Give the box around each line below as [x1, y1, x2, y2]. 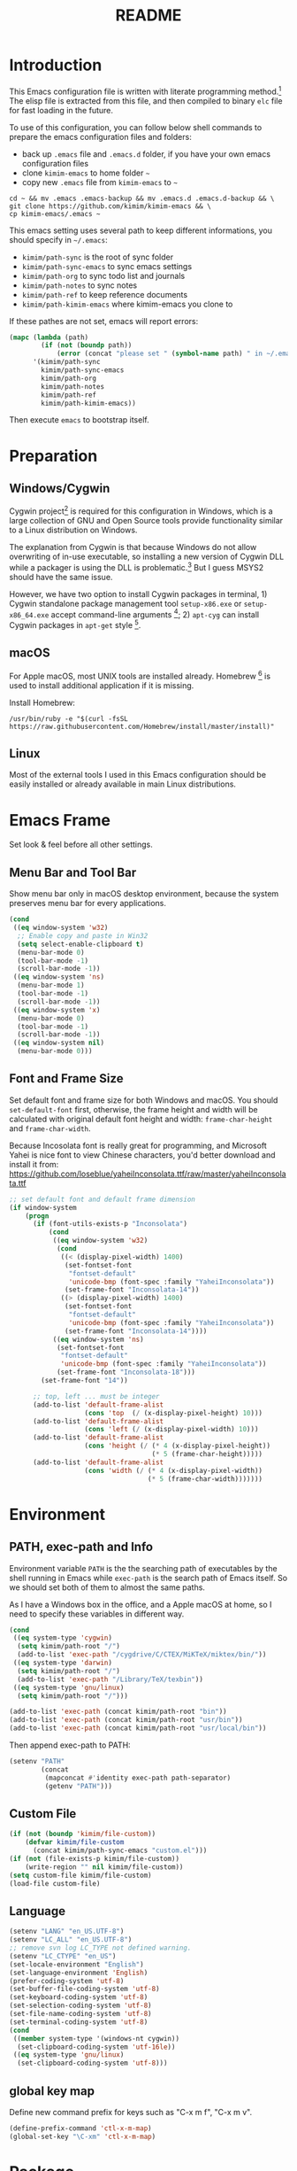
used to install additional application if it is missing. [9, 679, 194, 691]
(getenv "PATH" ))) [44, 1781, 113, 1790]
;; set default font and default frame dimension [9, 1195, 196, 1204]
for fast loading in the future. [9, 105, 113, 115]
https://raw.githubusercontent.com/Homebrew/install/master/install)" [9, 722, 275, 731]
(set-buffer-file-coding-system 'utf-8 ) [9, 1985, 161, 1994]
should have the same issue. [9, 571, 113, 582]
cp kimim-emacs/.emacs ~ [9, 209, 101, 218]
